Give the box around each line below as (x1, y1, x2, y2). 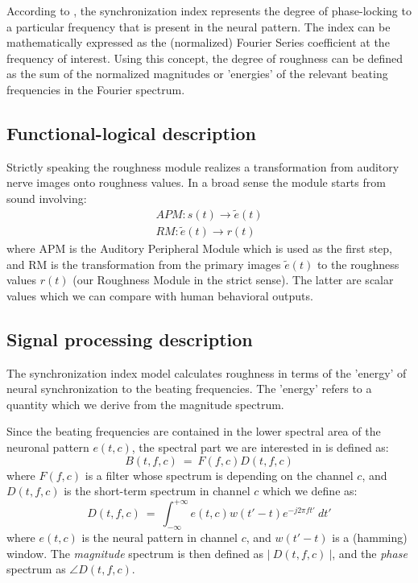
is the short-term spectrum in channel (64, 482, 250, 499)
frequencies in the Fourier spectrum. (6, 81, 185, 97)
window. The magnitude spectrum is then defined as (6, 544, 264, 561)
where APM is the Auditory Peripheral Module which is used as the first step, (6, 240, 392, 257)
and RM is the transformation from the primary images (6, 255, 281, 272)
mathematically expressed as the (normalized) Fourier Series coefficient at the (6, 34, 390, 51)
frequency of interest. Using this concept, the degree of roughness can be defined (6, 49, 404, 66)
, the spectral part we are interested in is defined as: (131, 439, 389, 455)
